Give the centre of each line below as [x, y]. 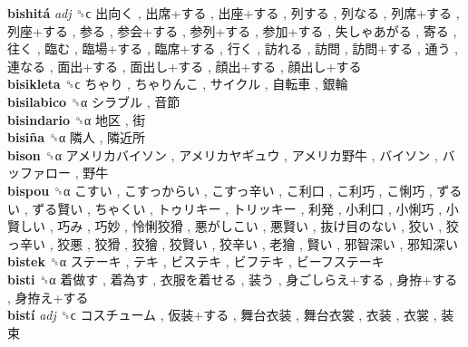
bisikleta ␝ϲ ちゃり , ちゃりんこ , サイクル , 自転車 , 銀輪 [178, 84]
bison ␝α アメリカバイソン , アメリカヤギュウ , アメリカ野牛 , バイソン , [223, 154]
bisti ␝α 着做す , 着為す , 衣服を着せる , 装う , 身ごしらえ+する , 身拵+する [233, 279]
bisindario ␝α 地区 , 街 [77, 119]
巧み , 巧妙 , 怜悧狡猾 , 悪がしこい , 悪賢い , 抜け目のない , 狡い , [250, 226]
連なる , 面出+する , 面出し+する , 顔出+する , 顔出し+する [185, 66]
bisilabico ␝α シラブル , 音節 [94, 101]
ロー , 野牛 [77, 173]
